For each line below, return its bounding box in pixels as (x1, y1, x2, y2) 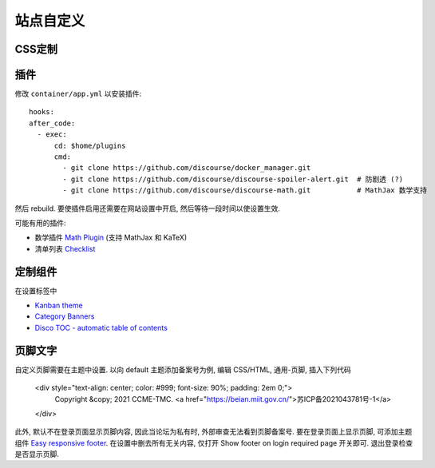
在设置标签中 (14, 286, 57, 295)
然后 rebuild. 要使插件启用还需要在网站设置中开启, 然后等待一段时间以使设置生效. (14, 204, 281, 213)
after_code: (29, 118, 76, 128)
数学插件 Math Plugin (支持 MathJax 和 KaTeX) (34, 232, 188, 243)
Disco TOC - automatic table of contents (34, 323, 168, 332)
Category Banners (34, 311, 95, 321)
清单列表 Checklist (34, 244, 96, 253)
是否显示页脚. (14, 450, 60, 459)
